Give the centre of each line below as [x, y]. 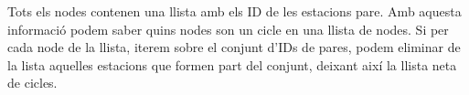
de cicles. [32, 83]
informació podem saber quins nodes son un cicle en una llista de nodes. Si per [228, 29]
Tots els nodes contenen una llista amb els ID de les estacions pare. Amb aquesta [234, 11]
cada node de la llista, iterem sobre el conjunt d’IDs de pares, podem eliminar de [234, 47]
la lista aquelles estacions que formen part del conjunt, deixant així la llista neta [232, 64]
